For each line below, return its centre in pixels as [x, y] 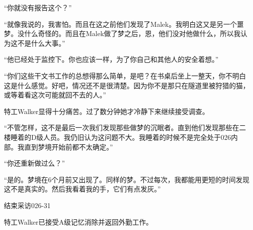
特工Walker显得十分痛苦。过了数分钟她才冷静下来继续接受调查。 [107, 111]
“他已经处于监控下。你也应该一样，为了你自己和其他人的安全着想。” [111, 59]
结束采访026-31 [27, 205]
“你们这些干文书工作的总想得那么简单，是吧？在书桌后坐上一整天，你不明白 [125, 75]
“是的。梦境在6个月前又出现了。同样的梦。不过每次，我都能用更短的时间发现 [127, 179]
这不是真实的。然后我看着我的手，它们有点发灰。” [82, 189]
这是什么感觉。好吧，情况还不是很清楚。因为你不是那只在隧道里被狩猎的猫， [127, 85]
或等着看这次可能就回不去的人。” [55, 95]
